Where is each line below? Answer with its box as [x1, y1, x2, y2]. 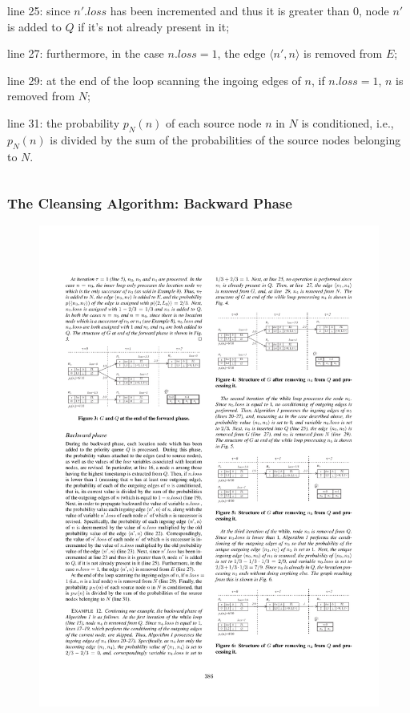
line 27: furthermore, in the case [7, 45, 164, 62]
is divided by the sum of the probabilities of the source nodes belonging [50, 131, 401, 148]
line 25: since [7, 2, 70, 18]
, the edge [217, 45, 266, 62]
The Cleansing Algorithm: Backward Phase [7, 193, 292, 213]
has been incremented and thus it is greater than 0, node [110, 2, 389, 18]
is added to [7, 18, 62, 34]
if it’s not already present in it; [78, 18, 230, 34]
